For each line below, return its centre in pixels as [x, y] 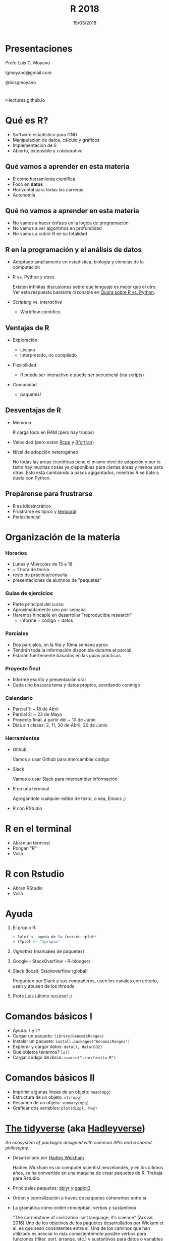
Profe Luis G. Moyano [28, 63]
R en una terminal [31, 788]
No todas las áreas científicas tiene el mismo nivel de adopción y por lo [87, 462]
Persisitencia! [26, 516]
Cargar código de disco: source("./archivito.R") [64, 1057]
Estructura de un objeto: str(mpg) [47, 1097]
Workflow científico [40, 312]
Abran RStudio [27, 888]
